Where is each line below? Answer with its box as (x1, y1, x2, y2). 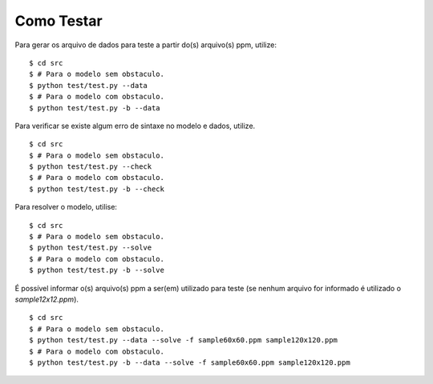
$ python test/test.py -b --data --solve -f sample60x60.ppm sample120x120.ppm (29, 358, 350, 367)
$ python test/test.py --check (29, 162, 152, 171)
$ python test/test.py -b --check (29, 184, 164, 194)
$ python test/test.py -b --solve (29, 266, 164, 275)
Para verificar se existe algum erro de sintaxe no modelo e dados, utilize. (14, 121, 256, 130)
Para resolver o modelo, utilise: (14, 202, 118, 212)
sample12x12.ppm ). (14, 294, 79, 304)
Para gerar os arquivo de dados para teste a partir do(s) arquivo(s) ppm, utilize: (14, 40, 277, 50)
